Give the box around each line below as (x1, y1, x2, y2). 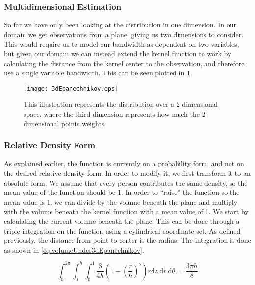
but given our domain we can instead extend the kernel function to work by (4, 48, 231, 58)
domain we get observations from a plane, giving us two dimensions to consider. (4, 29, 244, 39)
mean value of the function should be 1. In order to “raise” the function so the (4, 187, 240, 197)
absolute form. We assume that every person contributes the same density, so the (4, 177, 248, 188)
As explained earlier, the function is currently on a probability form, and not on (4, 158, 244, 168)
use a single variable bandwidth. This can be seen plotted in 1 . (4, 68, 192, 78)
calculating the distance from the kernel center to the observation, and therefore (4, 58, 245, 68)
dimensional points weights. (24, 118, 106, 128)
